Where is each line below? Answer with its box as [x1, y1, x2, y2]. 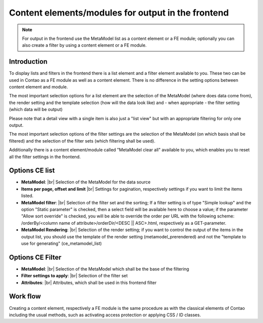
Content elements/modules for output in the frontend [9, 7, 229, 18]
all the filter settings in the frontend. [9, 154, 81, 160]
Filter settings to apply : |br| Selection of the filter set [21, 273, 128, 279]
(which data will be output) [9, 107, 63, 112]
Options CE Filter [9, 253, 62, 261]
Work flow [9, 292, 41, 301]
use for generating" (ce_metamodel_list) [21, 240, 102, 246]
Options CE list [9, 166, 55, 175]
